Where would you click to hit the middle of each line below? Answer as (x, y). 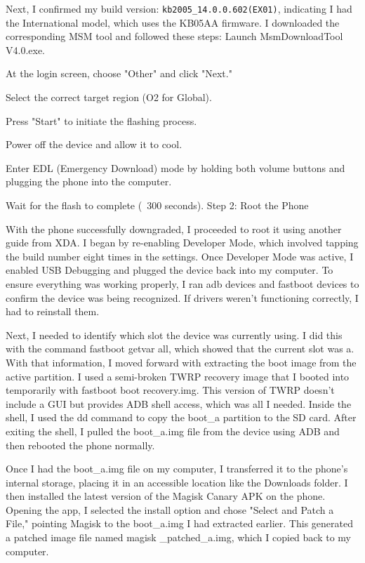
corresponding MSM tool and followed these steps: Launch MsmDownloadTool (174, 36)
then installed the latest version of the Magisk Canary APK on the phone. (166, 496)
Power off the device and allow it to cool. (94, 144)
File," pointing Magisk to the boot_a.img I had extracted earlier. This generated (179, 523)
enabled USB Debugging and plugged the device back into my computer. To (170, 270)
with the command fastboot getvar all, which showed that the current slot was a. (180, 349)
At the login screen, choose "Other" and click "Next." (119, 73)
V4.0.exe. (25, 49)
